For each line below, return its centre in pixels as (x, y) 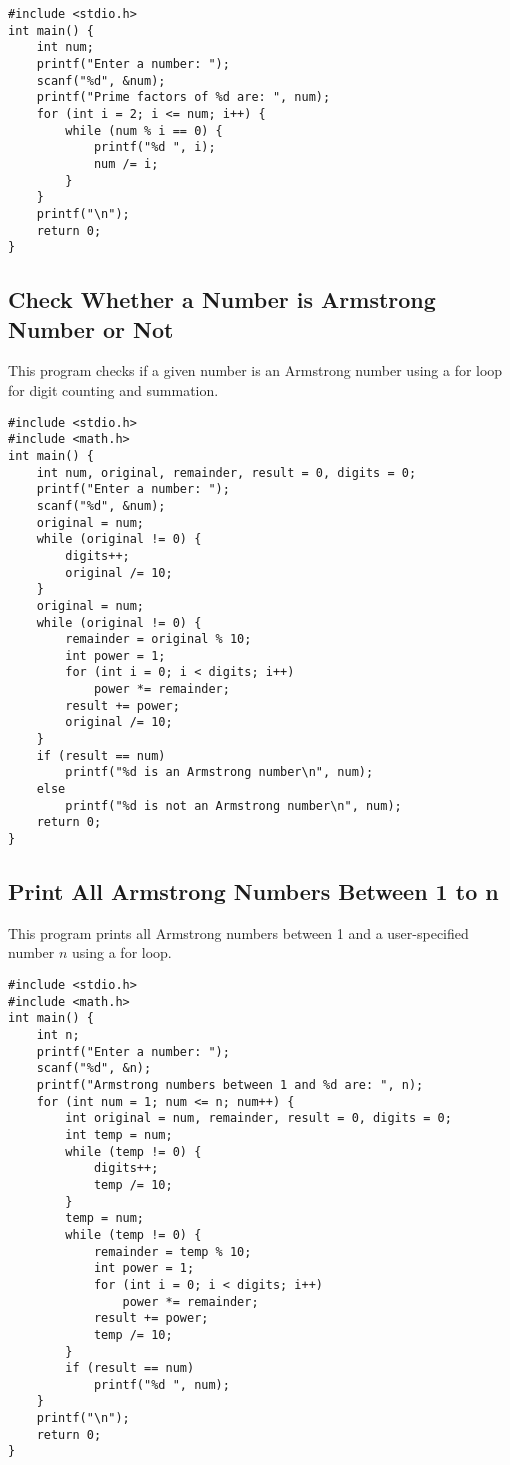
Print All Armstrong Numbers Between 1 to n (253, 891)
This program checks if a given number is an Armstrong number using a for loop (255, 370)
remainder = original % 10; (158, 639)
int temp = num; (119, 1134)
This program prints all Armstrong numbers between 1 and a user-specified (238, 932)
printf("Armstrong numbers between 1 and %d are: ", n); (230, 1085)
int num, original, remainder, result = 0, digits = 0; (226, 472)
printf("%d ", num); (161, 1384)
